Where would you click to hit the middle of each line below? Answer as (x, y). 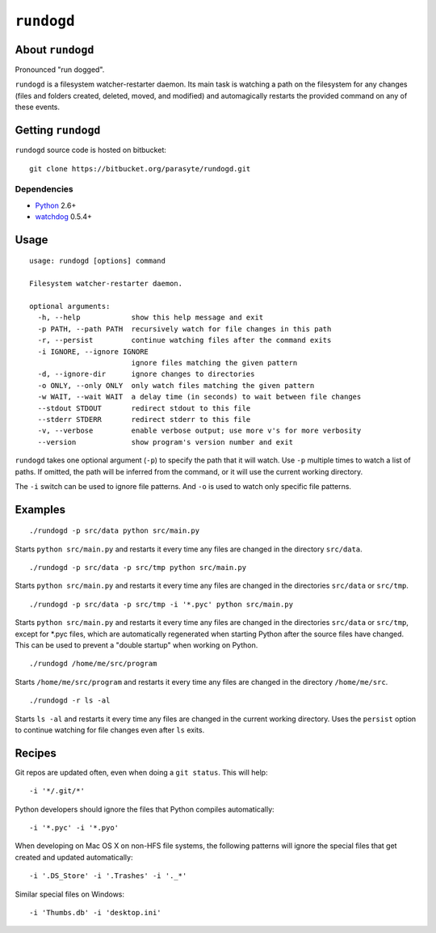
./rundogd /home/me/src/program (93, 664)
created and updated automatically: (74, 857)
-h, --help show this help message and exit (151, 318)
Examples (40, 509)
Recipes (36, 753)
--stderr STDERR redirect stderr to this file (144, 419)
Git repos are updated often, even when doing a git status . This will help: (141, 772)
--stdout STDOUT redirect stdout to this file (144, 408)
